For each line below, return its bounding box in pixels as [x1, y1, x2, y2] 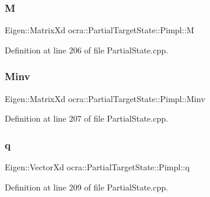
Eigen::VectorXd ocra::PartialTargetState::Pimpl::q [5, 161, 190, 173]
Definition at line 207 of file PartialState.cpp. [5, 112, 169, 125]
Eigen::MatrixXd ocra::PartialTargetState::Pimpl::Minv [5, 92, 205, 104]
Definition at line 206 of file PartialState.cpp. [5, 43, 169, 56]
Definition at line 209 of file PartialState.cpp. [5, 180, 169, 193]
